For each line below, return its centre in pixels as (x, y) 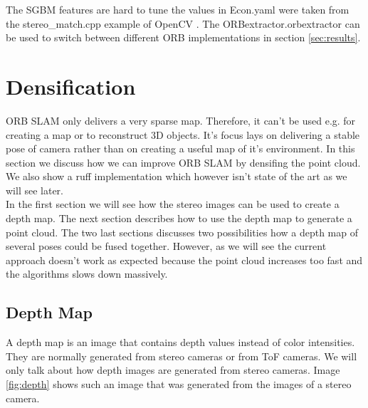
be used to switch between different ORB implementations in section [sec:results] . (183, 37)
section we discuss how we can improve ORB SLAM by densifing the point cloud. (183, 162)
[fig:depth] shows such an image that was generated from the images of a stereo (179, 384)
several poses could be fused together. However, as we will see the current (166, 246)
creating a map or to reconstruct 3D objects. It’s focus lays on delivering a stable (183, 134)
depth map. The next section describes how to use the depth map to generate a (179, 218)
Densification (71, 86)
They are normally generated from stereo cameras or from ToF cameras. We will (182, 356)
